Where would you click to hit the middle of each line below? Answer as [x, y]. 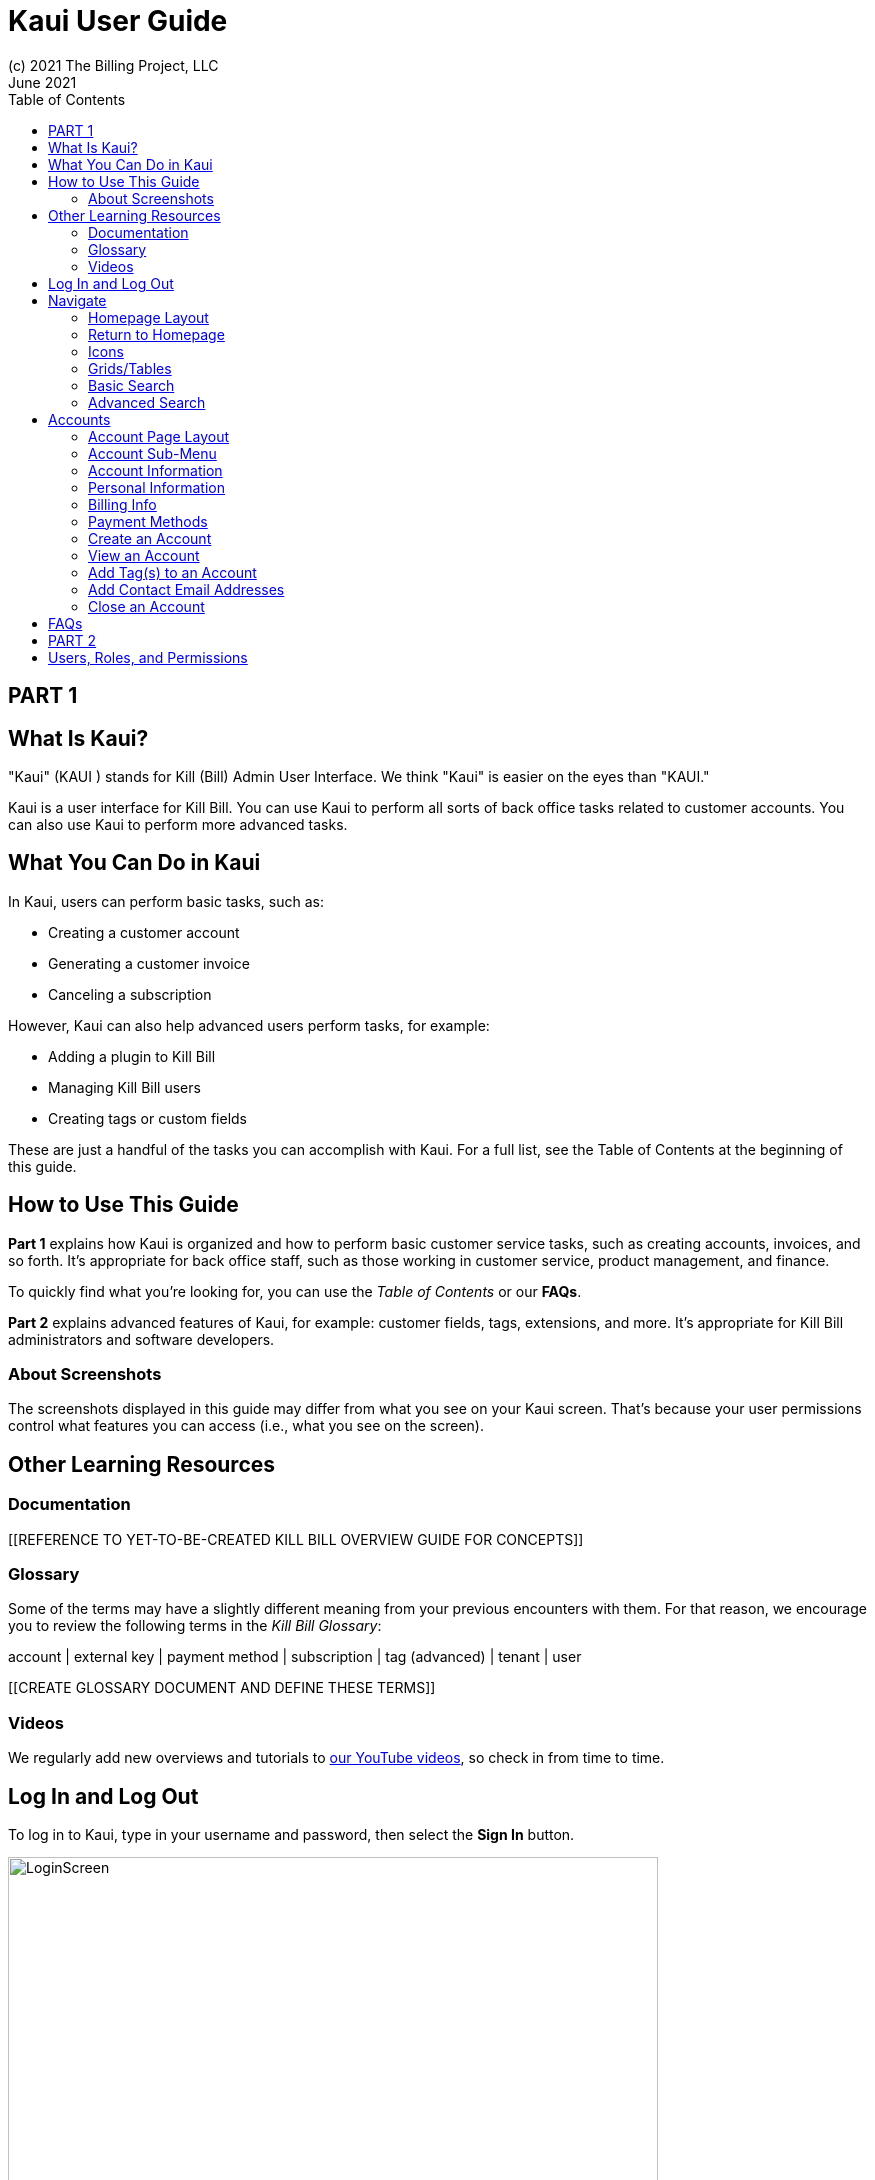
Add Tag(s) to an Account [172, 572]
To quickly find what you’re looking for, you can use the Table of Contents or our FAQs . [295, 1291]
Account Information [155, 470]
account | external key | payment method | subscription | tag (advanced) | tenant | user [295, 1657]
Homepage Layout [148, 317]
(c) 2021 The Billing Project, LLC [113, 65]
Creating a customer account [144, 932]
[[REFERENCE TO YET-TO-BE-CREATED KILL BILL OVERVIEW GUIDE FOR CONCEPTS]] [296, 1539]
